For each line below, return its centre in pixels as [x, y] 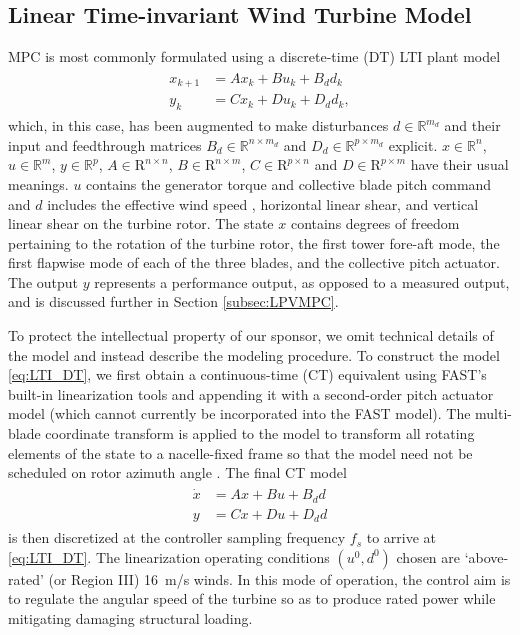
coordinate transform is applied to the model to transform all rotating [260, 433]
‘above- [486, 556]
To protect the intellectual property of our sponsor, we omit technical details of [251, 335]
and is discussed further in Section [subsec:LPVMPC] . [173, 301]
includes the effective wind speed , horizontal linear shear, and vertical [263, 203]
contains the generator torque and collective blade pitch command [289, 183]
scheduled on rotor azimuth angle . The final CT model [177, 472]
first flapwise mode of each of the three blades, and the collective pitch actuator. [254, 262]
